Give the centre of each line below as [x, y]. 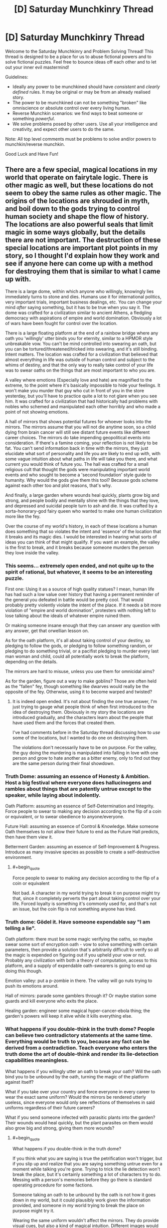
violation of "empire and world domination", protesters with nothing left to [81, 610]
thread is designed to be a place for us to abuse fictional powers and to [79, 57]
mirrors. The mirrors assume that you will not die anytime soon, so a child [81, 427]
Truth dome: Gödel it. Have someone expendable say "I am [78, 922]
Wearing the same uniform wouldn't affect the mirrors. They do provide [85, 1220]
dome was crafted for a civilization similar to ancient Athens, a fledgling [79, 313]
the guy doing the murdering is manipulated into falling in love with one [85, 753]
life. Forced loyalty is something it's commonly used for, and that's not [84, 904]
